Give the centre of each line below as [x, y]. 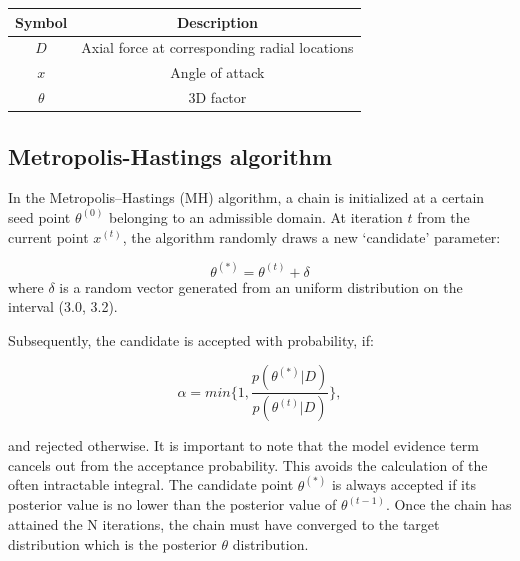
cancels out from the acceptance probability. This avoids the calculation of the [248, 464]
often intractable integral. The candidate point [151, 484]
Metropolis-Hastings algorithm [170, 155]
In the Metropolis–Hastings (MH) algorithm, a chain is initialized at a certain [246, 197]
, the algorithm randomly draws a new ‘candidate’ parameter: [311, 236]
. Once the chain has [448, 504]
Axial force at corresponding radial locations [217, 47]
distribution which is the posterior [112, 543]
